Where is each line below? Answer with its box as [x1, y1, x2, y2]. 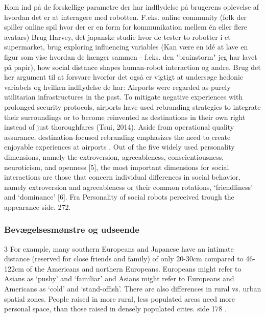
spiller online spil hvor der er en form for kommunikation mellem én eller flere [4, 21, 248, 32]
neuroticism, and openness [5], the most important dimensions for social [4, 161, 229, 172]
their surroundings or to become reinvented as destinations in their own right [4, 111, 246, 122]
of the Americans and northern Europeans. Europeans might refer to [26, 263, 242, 274]
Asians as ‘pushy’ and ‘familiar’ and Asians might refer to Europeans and [4, 273, 234, 284]
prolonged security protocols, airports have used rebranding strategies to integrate [4, 101, 261, 112]
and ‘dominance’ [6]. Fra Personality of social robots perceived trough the [4, 191, 234, 202]
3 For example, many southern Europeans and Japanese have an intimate [4, 243, 234, 254]
